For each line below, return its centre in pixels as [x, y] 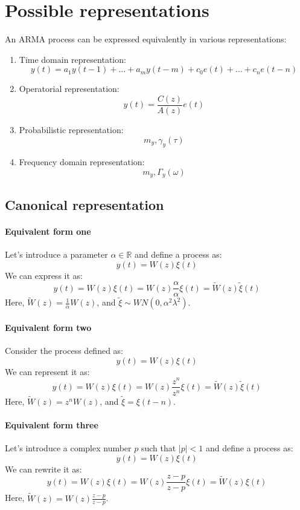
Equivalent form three [52, 424]
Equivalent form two [48, 328]
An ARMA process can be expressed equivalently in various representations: [146, 39]
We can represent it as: [47, 371]
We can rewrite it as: [43, 469]
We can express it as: [44, 275]
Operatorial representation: [69, 89]
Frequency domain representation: [82, 162]
